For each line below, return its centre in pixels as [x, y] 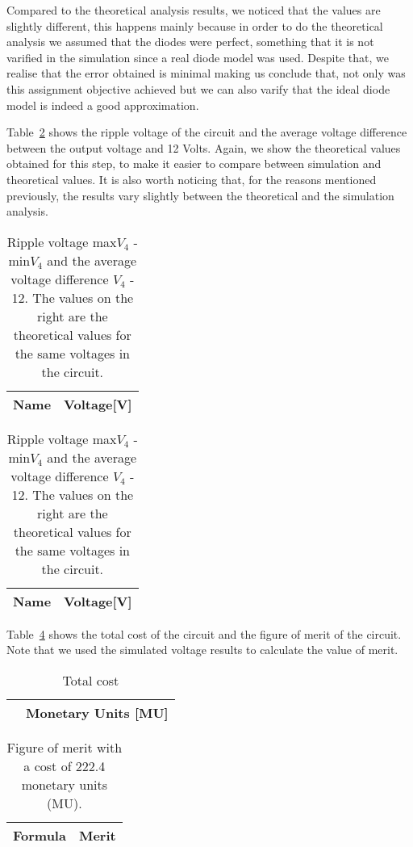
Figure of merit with [65, 747]
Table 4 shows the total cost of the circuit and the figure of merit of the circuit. [204, 633]
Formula [40, 835]
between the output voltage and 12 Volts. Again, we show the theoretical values [204, 147]
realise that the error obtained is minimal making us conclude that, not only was [206, 73]
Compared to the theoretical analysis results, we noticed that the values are [194, 10]
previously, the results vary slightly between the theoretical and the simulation [200, 195]
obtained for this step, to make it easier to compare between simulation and [194, 164]
